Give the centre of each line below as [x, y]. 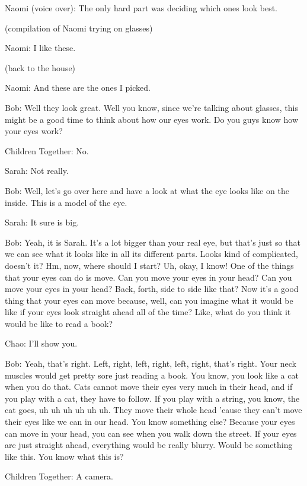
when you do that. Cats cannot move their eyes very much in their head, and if [149, 387]
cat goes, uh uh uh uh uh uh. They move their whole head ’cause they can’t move [153, 410]
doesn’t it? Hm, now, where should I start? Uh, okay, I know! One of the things [149, 265]
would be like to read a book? [59, 323]
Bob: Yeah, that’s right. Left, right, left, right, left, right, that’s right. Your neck [151, 363]
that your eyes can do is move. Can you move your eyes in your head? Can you [148, 277]
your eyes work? [34, 131]
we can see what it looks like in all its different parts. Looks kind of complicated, [151, 254]
